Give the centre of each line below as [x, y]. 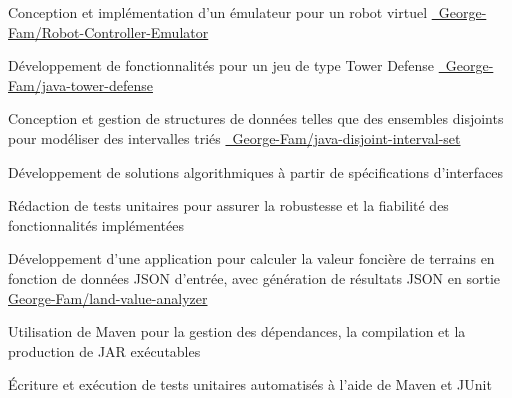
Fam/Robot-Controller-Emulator [108, 31]
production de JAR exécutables [104, 350]
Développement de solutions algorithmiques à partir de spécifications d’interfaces [256, 171]
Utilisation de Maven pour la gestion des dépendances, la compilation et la [237, 331]
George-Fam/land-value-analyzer [108, 297]
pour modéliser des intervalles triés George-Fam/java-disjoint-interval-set [234, 137]
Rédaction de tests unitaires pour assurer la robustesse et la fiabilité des [228, 205]
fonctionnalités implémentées [96, 224]
